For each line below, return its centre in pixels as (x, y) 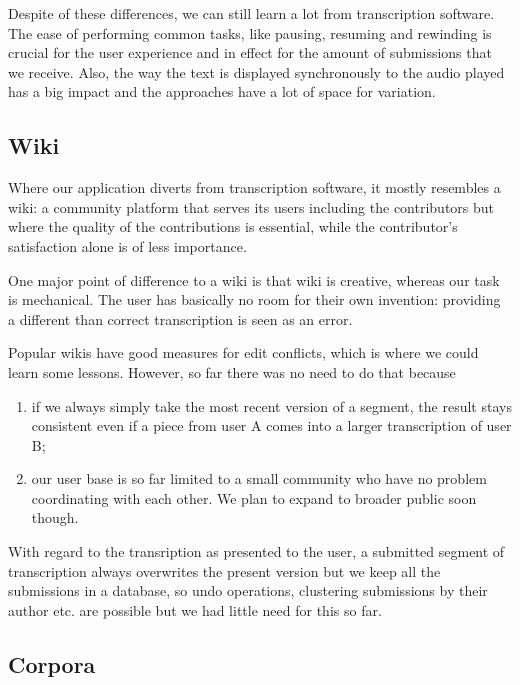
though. (55, 517)
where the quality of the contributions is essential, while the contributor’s (233, 226)
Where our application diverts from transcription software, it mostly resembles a (254, 187)
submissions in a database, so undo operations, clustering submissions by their (248, 590)
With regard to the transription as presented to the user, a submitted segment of (256, 551)
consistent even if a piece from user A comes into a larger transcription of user (271, 425)
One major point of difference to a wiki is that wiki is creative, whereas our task (254, 279)
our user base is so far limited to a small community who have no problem (259, 478)
